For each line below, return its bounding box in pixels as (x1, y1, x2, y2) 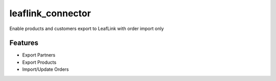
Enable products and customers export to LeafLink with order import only (9, 25, 164, 32)
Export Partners (22, 52, 56, 58)
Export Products (22, 59, 57, 65)
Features (9, 39, 38, 47)
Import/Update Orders (22, 66, 69, 72)
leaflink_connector (9, 8, 91, 19)
